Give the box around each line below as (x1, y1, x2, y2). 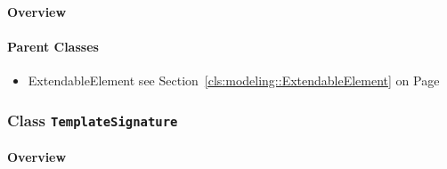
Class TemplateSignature (7, 109, 178, 131)
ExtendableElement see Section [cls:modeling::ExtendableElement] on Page (28, 70, 440, 89)
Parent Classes (7, 36, 99, 55)
